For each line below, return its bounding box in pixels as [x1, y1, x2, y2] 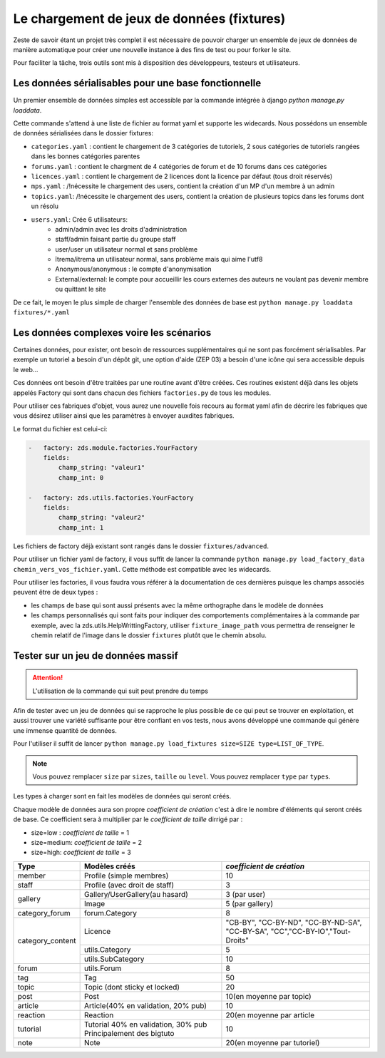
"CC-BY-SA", [225, 926, 269, 936]
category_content [17, 935, 76, 945]
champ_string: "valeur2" [58, 513, 145, 522]
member [17, 870, 46, 880]
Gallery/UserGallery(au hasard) [83, 889, 189, 899]
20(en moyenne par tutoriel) [225, 1037, 320, 1047]
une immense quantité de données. [13, 726, 117, 734]
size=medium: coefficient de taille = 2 [31, 838, 143, 846]
